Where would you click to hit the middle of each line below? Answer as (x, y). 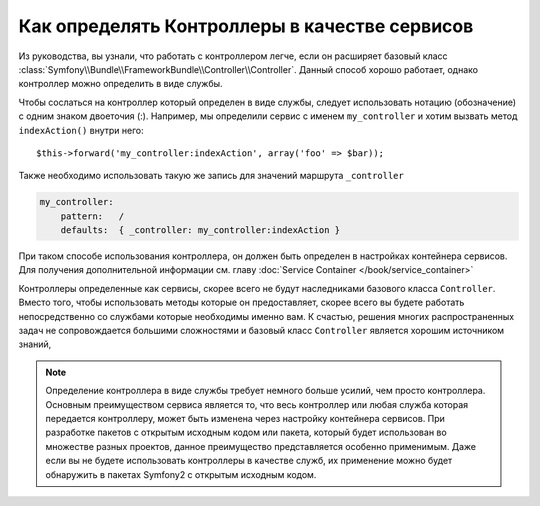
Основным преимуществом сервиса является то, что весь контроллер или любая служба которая (257, 404)
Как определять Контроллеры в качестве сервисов (246, 26)
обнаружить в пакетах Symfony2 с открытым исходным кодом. (181, 474)
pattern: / (92, 216)
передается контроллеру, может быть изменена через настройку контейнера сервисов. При (245, 418)
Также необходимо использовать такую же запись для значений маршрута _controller (211, 176)
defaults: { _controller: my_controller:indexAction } (200, 230)
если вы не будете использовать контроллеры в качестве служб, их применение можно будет (249, 461)
